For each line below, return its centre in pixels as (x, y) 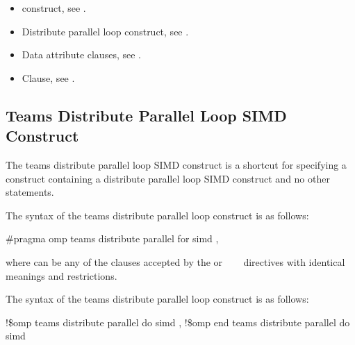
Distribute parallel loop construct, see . (105, 31)
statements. (30, 192)
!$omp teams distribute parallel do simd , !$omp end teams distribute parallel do (178, 322)
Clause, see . (48, 77)
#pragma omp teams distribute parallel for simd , (112, 238)
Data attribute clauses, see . (81, 54)
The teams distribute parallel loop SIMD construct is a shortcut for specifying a (176, 164)
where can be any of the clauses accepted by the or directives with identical (175, 261)
